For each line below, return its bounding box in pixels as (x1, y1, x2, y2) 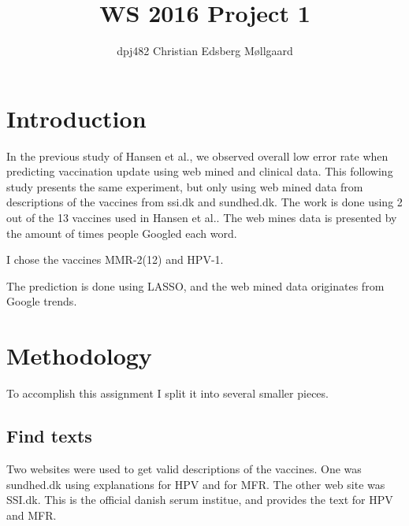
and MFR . (6, 506, 57, 523)
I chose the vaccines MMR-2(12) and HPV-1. (6, 251, 224, 268)
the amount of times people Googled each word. (6, 224, 237, 241)
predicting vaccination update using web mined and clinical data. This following (6, 163, 393, 180)
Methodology (6, 339, 152, 372)
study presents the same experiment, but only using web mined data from (6, 178, 363, 194)
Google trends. (6, 293, 77, 309)
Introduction (6, 102, 147, 134)
